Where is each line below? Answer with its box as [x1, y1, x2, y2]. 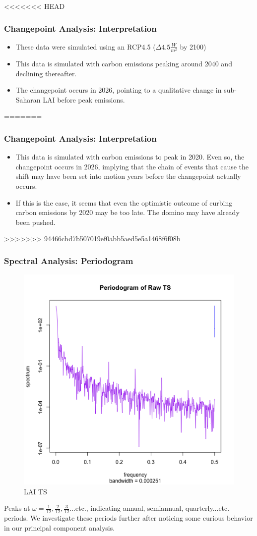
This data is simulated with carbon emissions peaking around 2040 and [15, 58, 232, 68]
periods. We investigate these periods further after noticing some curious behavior [4, 513, 253, 523]
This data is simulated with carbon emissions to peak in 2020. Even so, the [15, 152, 245, 162]
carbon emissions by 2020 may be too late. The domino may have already [15, 207, 240, 217]
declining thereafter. [15, 68, 77, 78]
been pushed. [15, 216, 56, 227]
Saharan [15, 94, 41, 105]
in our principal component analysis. [4, 522, 115, 533]
